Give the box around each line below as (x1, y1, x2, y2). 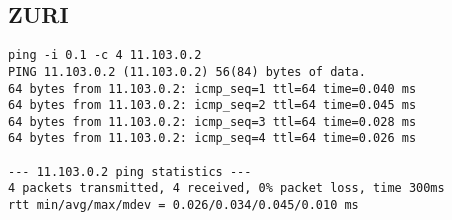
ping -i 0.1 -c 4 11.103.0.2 (8, 48, 202, 63)
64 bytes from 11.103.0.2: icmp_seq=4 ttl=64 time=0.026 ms (8, 131, 417, 146)
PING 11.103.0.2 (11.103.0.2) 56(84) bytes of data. (8, 64, 366, 79)
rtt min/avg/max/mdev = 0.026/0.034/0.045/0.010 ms (8, 198, 359, 213)
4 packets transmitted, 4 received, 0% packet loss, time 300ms (8, 181, 445, 196)
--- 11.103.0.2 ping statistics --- (8, 164, 252, 179)
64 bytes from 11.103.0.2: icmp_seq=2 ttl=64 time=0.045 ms (8, 98, 417, 113)
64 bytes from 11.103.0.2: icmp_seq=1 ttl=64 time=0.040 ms (8, 81, 417, 96)
